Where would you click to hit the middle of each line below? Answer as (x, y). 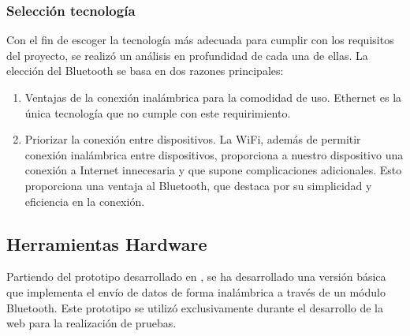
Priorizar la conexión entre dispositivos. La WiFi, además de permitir (193, 139)
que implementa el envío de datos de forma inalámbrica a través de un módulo (196, 291)
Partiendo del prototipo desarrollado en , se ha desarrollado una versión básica (196, 276)
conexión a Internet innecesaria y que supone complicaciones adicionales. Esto (213, 170)
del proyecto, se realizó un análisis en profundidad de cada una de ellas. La (187, 55)
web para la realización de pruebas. (91, 323)
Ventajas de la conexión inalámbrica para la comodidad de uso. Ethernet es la (213, 97)
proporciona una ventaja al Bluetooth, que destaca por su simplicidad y (198, 185)
